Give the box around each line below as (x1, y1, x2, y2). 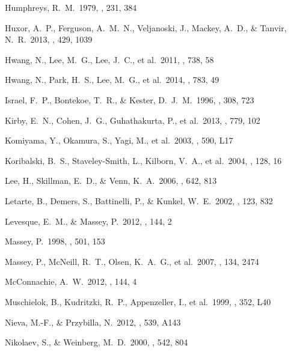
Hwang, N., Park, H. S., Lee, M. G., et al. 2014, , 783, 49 (5, 73, 219, 86)
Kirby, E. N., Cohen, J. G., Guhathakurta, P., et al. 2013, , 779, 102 (5, 114, 260, 126)
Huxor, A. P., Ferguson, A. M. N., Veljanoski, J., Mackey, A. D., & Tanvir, (5, 21, 287, 34)
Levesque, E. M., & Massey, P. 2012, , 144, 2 (5, 214, 172, 227)
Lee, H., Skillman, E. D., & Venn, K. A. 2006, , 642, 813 (5, 174, 217, 187)
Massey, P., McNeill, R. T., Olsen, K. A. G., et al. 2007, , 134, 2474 (5, 255, 259, 267)
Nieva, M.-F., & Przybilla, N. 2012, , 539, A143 (5, 315, 181, 328)
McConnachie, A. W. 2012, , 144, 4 (5, 275, 137, 288)
